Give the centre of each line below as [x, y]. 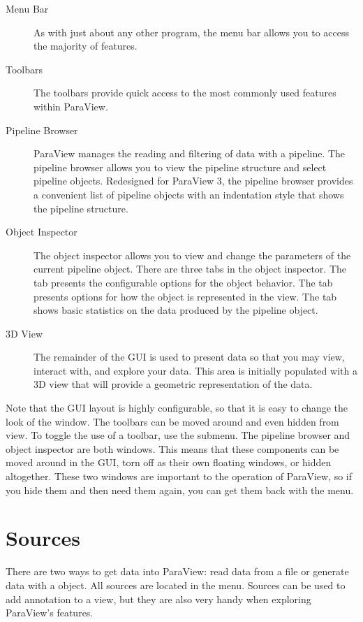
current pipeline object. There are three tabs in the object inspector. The [190, 269]
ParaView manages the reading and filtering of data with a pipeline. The [190, 153]
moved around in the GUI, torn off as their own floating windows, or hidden [169, 462]
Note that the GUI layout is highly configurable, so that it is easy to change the [177, 408]
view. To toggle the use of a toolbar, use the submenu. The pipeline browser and [178, 435]
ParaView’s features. [50, 613]
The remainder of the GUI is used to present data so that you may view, [189, 357]
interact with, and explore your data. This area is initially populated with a [195, 370]
